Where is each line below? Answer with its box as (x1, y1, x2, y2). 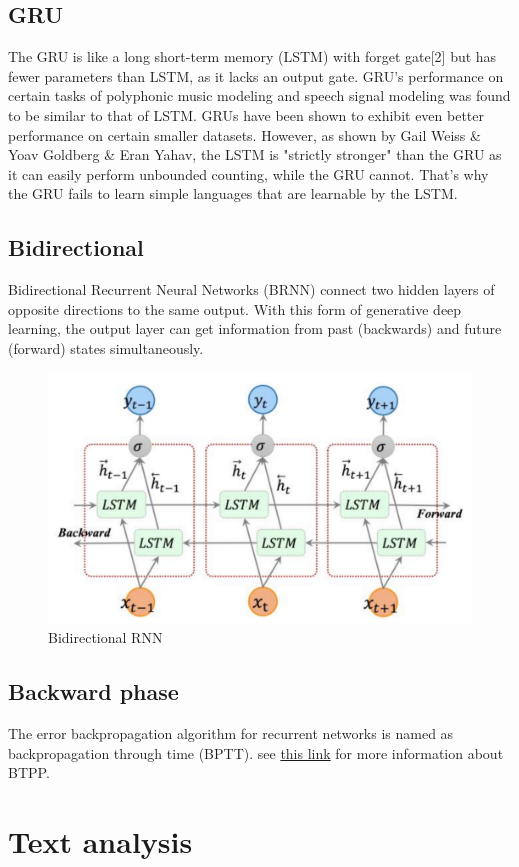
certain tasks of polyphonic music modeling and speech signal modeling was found (8, 85, 511, 106)
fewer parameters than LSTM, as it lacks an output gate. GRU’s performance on (8, 65, 504, 86)
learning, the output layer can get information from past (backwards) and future (8, 318, 502, 339)
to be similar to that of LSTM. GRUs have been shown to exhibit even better (8, 104, 484, 125)
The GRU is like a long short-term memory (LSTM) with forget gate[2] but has (8, 46, 497, 67)
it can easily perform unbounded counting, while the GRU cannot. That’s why (8, 163, 489, 184)
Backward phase (8, 676, 179, 707)
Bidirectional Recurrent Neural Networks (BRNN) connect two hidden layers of (8, 279, 495, 300)
